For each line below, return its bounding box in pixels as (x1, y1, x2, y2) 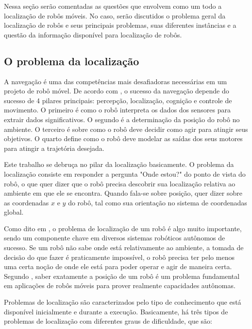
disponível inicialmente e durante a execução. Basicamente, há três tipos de (4, 306, 228, 316)
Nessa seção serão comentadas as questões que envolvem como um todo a (4, 1, 222, 11)
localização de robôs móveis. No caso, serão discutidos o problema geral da (4, 10, 226, 20)
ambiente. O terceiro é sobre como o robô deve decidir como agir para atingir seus (4, 124, 248, 134)
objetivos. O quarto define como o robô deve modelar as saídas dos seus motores (4, 133, 243, 144)
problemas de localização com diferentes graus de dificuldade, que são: (4, 316, 212, 326)
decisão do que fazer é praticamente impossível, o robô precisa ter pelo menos (4, 252, 235, 262)
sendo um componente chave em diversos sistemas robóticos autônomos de (4, 233, 225, 243)
